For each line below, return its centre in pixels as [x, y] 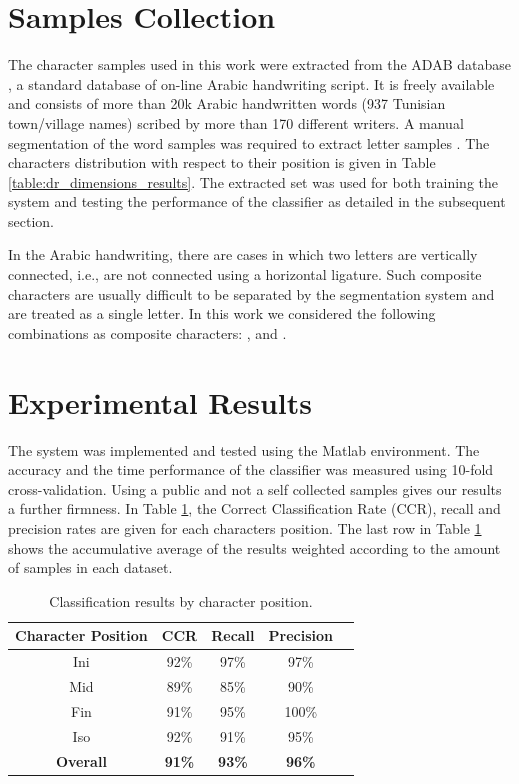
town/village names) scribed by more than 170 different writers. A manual [236, 122]
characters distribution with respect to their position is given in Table [222, 162]
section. [31, 220]
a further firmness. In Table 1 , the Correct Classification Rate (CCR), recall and [254, 508]
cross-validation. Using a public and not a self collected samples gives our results [255, 488]
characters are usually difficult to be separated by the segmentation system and [251, 293]
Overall [81, 760]
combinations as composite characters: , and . [147, 332]
